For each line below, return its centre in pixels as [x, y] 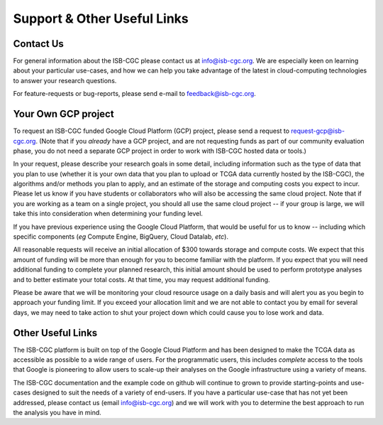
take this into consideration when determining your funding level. [108, 214]
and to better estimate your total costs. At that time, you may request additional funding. [141, 279]
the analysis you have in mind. [57, 413]
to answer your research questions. [65, 80]
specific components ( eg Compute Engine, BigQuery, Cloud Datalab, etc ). [121, 237]
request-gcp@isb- [318, 131]
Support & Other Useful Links [101, 18]
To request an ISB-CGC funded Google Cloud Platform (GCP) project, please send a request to [151, 131]
